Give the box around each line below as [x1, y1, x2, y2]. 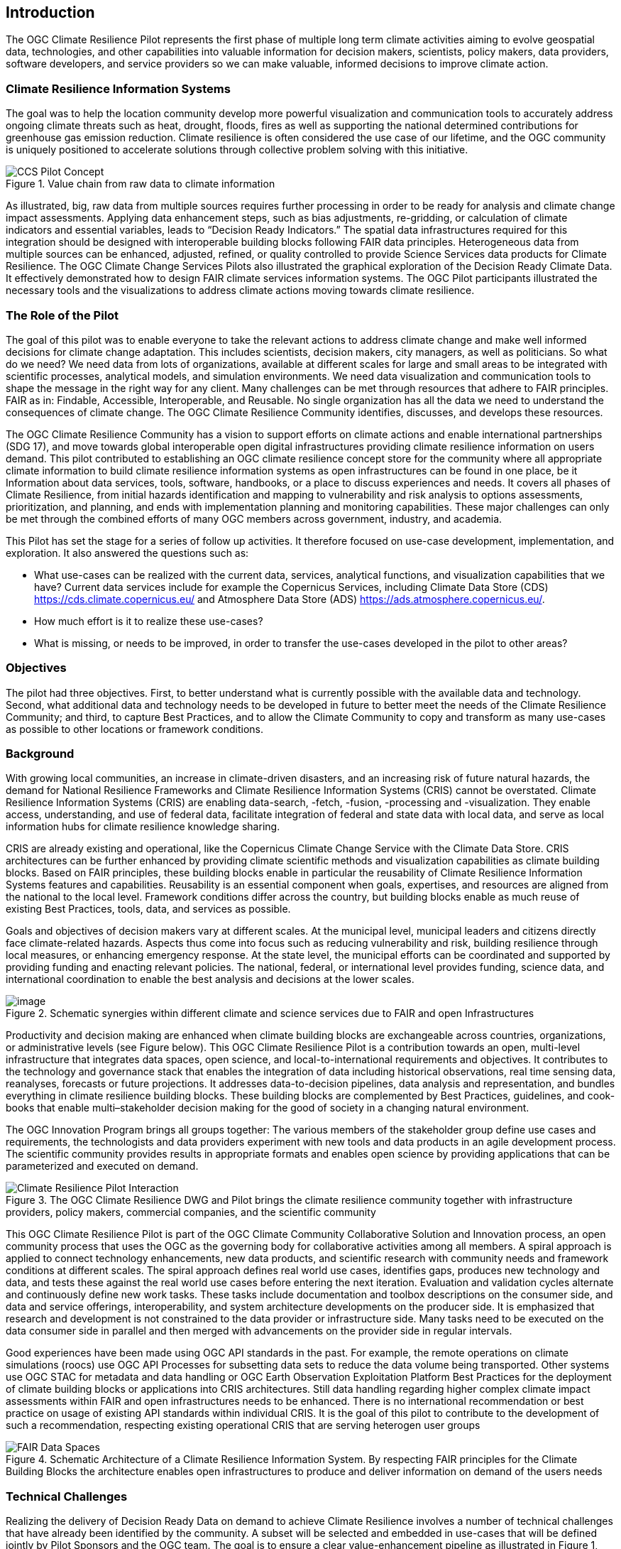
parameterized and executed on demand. [6, 1160, 199, 1173]
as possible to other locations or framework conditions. [6, 722, 264, 735]
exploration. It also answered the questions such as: [6, 546, 249, 559]
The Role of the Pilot [6, 308, 119, 322]
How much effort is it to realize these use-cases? [34, 614, 263, 627]
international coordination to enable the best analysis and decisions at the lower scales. [6, 973, 414, 986]
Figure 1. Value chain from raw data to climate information [6, 178, 275, 190]
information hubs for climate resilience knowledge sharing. [6, 820, 280, 833]
